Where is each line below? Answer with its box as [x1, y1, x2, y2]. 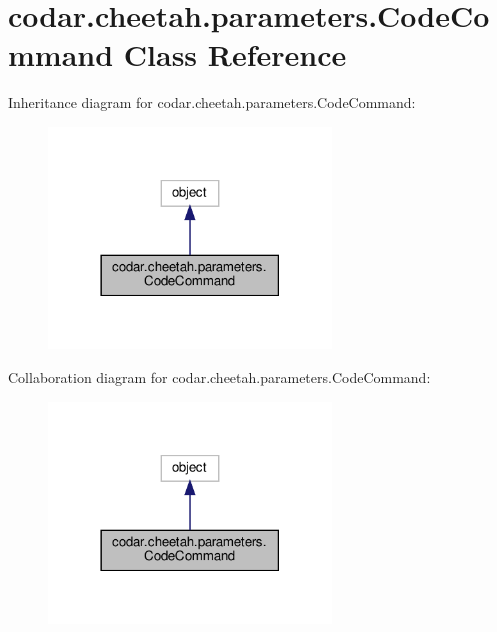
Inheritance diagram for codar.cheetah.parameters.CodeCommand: [8, 92, 416, 113]
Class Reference [123, 34, 347, 75]
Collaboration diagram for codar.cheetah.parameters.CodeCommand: [8, 367, 431, 388]
